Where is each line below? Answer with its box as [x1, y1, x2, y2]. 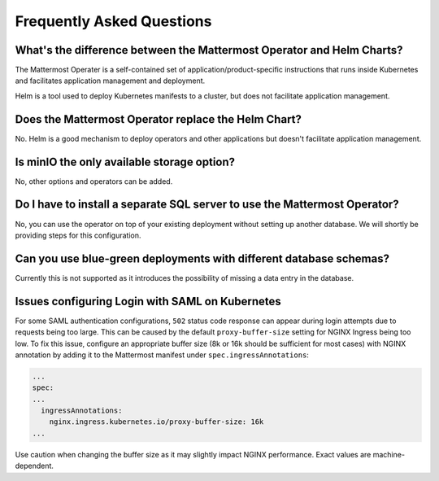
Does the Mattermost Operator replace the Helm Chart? [15, 112, 302, 126]
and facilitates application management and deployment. [15, 76, 206, 85]
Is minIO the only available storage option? [15, 155, 236, 168]
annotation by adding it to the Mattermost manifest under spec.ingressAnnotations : [15, 350, 309, 360]
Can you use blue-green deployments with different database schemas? [15, 251, 390, 265]
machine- [372, 449, 406, 459]
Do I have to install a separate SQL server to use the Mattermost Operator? [15, 198, 399, 212]
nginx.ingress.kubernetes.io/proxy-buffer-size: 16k [49, 418, 264, 426]
